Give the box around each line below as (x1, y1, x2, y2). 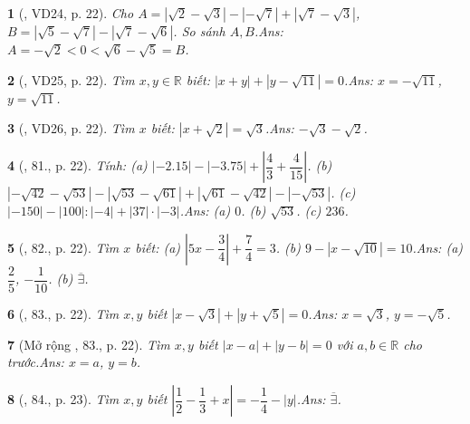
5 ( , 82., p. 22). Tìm (7, 237, 120, 256)
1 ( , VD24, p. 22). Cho (7, 4, 134, 22)
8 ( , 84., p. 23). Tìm (7, 390, 120, 409)
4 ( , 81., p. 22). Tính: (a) (7, 156, 148, 175)
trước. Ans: (7, 352, 64, 371)
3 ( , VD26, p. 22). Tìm (7, 119, 135, 138)
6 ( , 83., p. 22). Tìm (7, 304, 120, 323)
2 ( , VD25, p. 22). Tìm (7, 70, 135, 89)
